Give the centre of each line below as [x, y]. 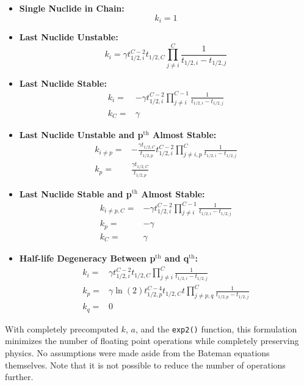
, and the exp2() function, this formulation [216, 328]
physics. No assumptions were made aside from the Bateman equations [137, 352]
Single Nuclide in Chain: [72, 8]
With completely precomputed [62, 328]
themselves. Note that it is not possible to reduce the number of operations [145, 365]
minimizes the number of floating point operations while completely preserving [152, 341]
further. [19, 377]
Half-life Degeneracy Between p [87, 258]
